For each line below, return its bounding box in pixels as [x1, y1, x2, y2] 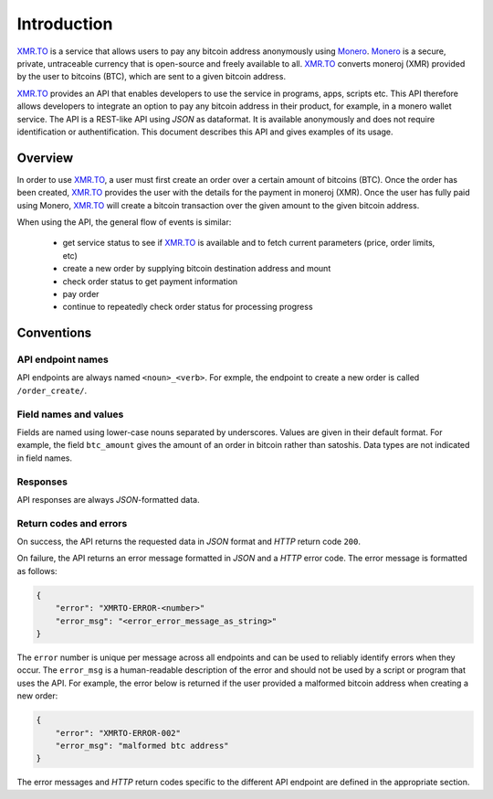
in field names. [16, 453, 73, 463]
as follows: [16, 565, 58, 576]
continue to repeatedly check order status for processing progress [62, 302, 314, 313]
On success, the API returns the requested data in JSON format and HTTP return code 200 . [16, 536, 361, 548]
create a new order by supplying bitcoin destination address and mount [62, 263, 331, 274]
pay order [62, 288, 100, 299]
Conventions [16, 325, 92, 341]
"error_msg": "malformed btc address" [55, 740, 229, 751]
